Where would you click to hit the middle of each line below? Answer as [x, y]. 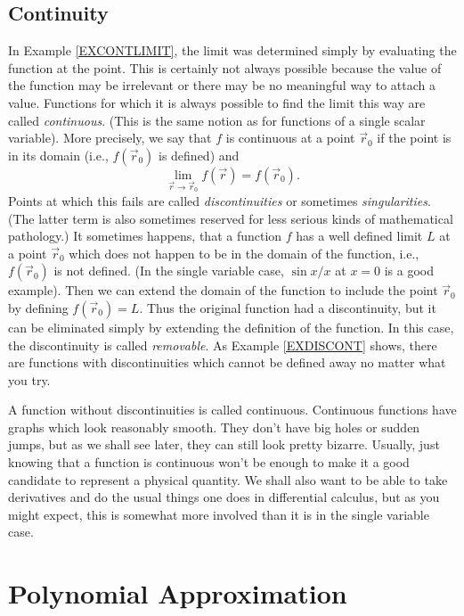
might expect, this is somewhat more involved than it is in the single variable [219, 514]
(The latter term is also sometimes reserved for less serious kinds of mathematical [231, 218]
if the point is [414, 138]
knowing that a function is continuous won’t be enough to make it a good [209, 462]
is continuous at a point [290, 138]
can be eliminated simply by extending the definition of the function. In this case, [231, 327]
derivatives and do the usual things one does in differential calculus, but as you [224, 497]
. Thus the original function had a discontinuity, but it [288, 307]
